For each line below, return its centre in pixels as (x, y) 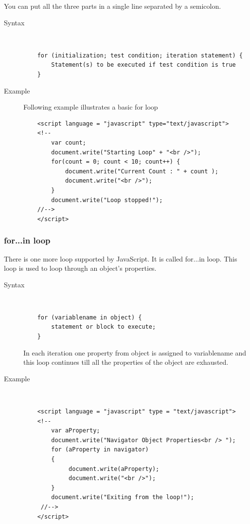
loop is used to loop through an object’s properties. (80, 268)
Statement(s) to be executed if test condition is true (143, 65)
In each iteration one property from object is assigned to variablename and (135, 352)
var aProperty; (76, 431)
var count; (69, 142)
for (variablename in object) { (89, 317)
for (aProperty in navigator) (100, 450)
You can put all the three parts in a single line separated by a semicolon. (113, 6)
